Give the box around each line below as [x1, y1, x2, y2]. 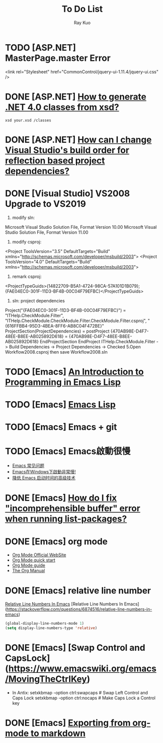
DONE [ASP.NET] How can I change [5, 134, 152, 145]
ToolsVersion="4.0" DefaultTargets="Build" [5, 259, 92, 265]
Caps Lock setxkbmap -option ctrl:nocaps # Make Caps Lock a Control [12, 695, 156, 701]
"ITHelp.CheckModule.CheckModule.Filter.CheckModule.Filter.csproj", [5, 318, 147, 324]
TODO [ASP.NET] [5, 42, 76, 53]
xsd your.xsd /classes [5, 118, 51, 123]
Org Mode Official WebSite [12, 552, 67, 558]
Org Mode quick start [12, 557, 55, 563]
